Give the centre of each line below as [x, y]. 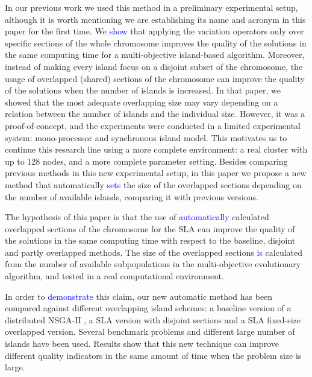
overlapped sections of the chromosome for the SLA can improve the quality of [150, 228]
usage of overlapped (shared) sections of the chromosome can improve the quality [155, 78]
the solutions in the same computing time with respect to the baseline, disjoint [150, 240]
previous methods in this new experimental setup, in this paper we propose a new [156, 173]
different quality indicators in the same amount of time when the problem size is [153, 355]
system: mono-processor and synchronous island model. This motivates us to [146, 137]
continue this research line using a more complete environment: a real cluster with [156, 149]
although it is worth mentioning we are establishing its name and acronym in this [155, 19]
